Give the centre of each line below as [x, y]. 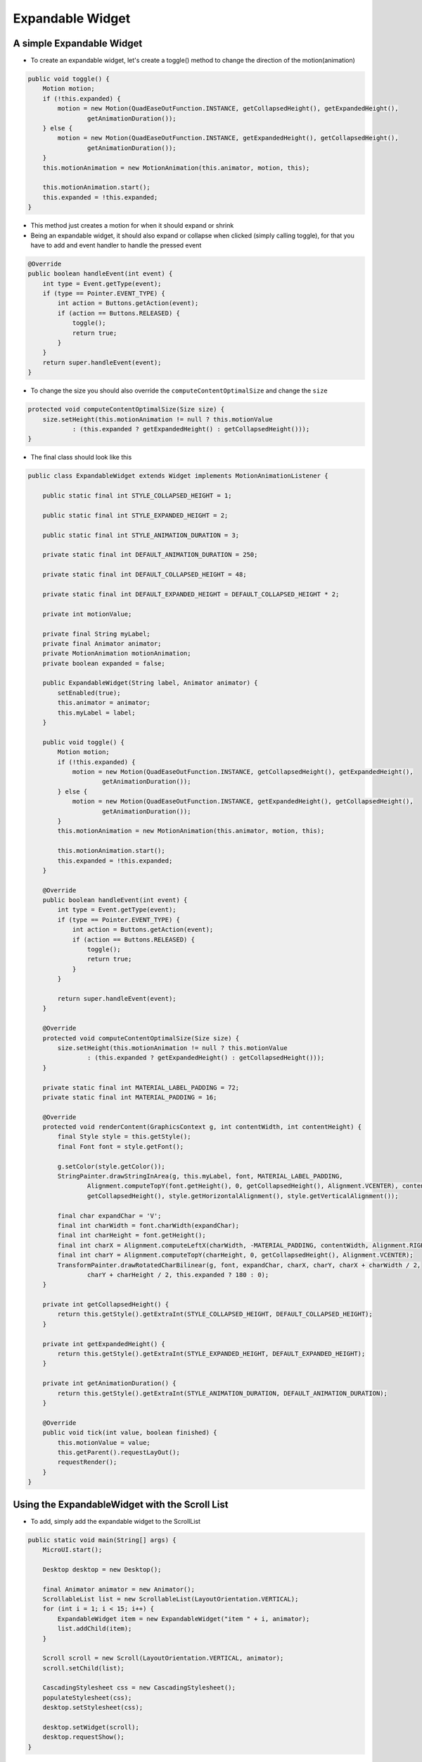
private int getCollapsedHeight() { [105, 1305]
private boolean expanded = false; [104, 663]
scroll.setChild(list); [83, 1668]
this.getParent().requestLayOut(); [119, 1452]
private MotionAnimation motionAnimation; [117, 653]
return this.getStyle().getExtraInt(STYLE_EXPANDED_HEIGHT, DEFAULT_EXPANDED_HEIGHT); [211, 1354]
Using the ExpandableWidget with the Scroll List [121, 1504]
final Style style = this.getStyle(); [124, 1137]
